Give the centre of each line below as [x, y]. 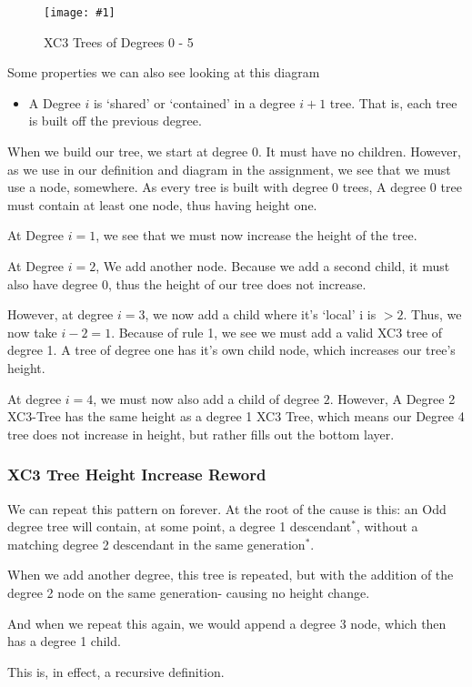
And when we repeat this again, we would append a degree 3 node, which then [227, 623]
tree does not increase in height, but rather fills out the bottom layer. [201, 434]
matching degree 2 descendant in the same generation [156, 544]
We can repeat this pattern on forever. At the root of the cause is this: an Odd [227, 508]
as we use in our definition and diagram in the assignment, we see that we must [229, 169]
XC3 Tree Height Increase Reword [137, 475]
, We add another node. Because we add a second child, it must [273, 266]
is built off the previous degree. [115, 121]
